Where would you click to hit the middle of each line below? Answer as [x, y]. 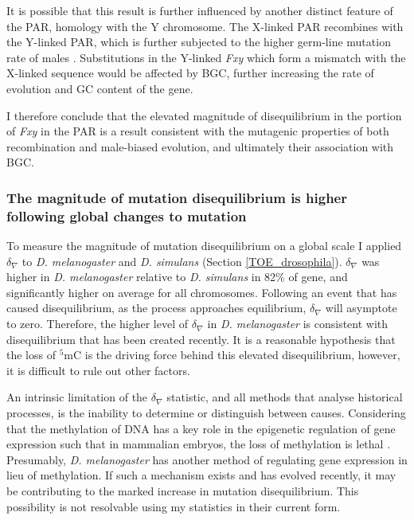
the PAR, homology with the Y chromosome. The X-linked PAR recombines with [205, 26]
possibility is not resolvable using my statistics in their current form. [174, 506]
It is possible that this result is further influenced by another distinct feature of [200, 10]
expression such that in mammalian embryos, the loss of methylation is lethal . [199, 444]
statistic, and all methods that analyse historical [285, 397]
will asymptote [361, 308]
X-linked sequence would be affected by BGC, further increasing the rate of [190, 73]
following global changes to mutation [127, 215]
